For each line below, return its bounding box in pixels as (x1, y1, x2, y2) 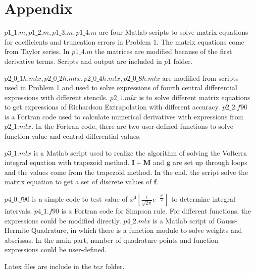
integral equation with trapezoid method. (4, 157, 130, 167)
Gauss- (216, 215, 237, 225)
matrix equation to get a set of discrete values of (4, 176, 152, 187)
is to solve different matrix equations (139, 92, 251, 102)
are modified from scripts (162, 72, 239, 83)
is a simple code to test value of (32, 194, 128, 204)
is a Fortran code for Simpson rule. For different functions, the (61, 206, 251, 216)
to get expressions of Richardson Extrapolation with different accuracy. (4, 102, 220, 112)
